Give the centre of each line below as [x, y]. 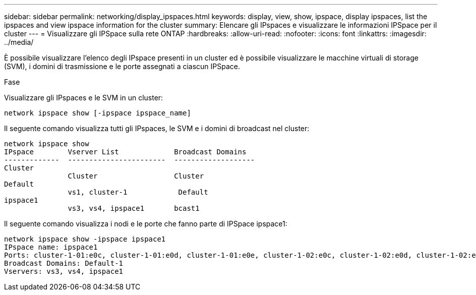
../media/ [19, 42]
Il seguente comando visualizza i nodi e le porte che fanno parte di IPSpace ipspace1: [146, 224]
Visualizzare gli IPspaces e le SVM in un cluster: [84, 98]
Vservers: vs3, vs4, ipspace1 [64, 271]
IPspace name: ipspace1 [51, 247]
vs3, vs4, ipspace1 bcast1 [134, 208]
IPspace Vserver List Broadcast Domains [125, 152]
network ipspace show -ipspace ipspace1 [85, 239]
